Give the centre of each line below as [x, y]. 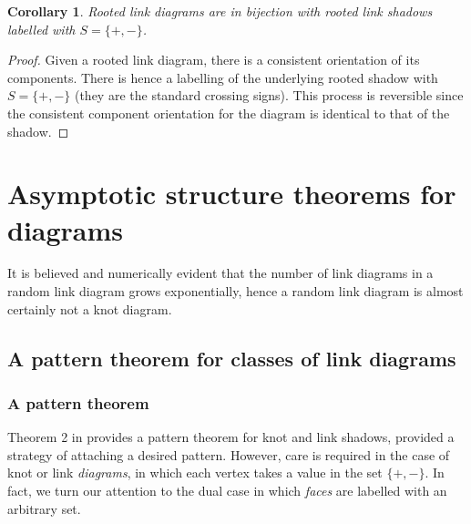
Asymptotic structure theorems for [232, 194]
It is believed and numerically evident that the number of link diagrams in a [220, 273]
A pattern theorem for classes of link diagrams [232, 358]
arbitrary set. [44, 508]
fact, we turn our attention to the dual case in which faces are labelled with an [227, 491]
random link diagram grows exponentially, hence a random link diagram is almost [235, 291]
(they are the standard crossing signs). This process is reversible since [269, 95]
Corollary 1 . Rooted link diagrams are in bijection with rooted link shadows [220, 11]
